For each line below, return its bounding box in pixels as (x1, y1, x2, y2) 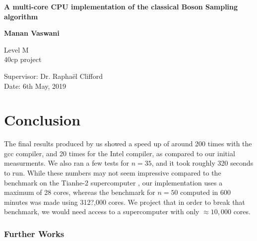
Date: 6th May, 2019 (4, 80, 66, 91)
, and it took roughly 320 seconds (151, 158, 254, 168)
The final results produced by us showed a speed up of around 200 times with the (4, 138, 252, 149)
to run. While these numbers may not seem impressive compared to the (4, 168, 221, 178)
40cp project (4, 54, 42, 64)
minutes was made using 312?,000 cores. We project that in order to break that (4, 196, 245, 207)
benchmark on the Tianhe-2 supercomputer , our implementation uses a (4, 177, 223, 187)
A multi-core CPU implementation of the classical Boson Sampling (4, 1, 238, 11)
